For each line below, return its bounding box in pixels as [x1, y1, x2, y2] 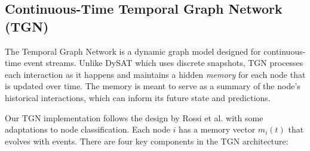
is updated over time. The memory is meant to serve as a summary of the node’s [5, 80, 300, 92]
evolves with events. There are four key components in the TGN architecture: [5, 134, 288, 147]
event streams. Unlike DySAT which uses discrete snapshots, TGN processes [23, 56, 303, 69]
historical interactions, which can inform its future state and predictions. [5, 91, 271, 103]
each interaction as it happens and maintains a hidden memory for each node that [5, 68, 306, 80]
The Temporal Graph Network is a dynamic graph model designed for [5, 45, 261, 57]
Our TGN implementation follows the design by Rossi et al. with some [5, 111, 263, 124]
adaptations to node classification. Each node [5, 123, 170, 136]
